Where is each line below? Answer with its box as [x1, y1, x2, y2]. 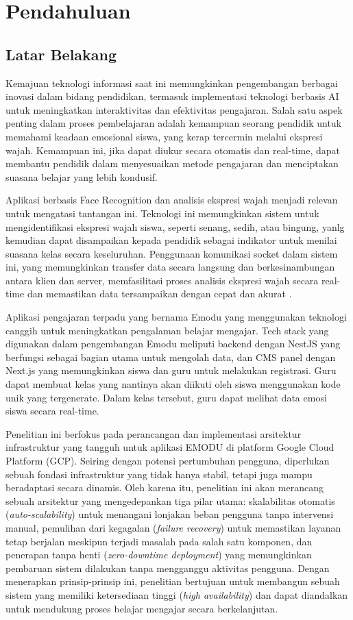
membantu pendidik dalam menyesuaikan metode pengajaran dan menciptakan [5, 156, 339, 171]
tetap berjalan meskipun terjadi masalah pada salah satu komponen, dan [5, 534, 313, 548]
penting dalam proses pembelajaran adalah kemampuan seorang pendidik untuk [5, 116, 342, 130]
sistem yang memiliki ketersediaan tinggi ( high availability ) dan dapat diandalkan [5, 587, 348, 602]
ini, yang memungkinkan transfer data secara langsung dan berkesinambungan [5, 260, 335, 274]
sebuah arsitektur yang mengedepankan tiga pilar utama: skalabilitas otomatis [5, 493, 335, 508]
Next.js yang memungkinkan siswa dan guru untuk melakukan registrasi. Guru [5, 363, 337, 377]
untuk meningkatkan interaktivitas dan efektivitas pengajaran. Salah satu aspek [5, 102, 343, 116]
